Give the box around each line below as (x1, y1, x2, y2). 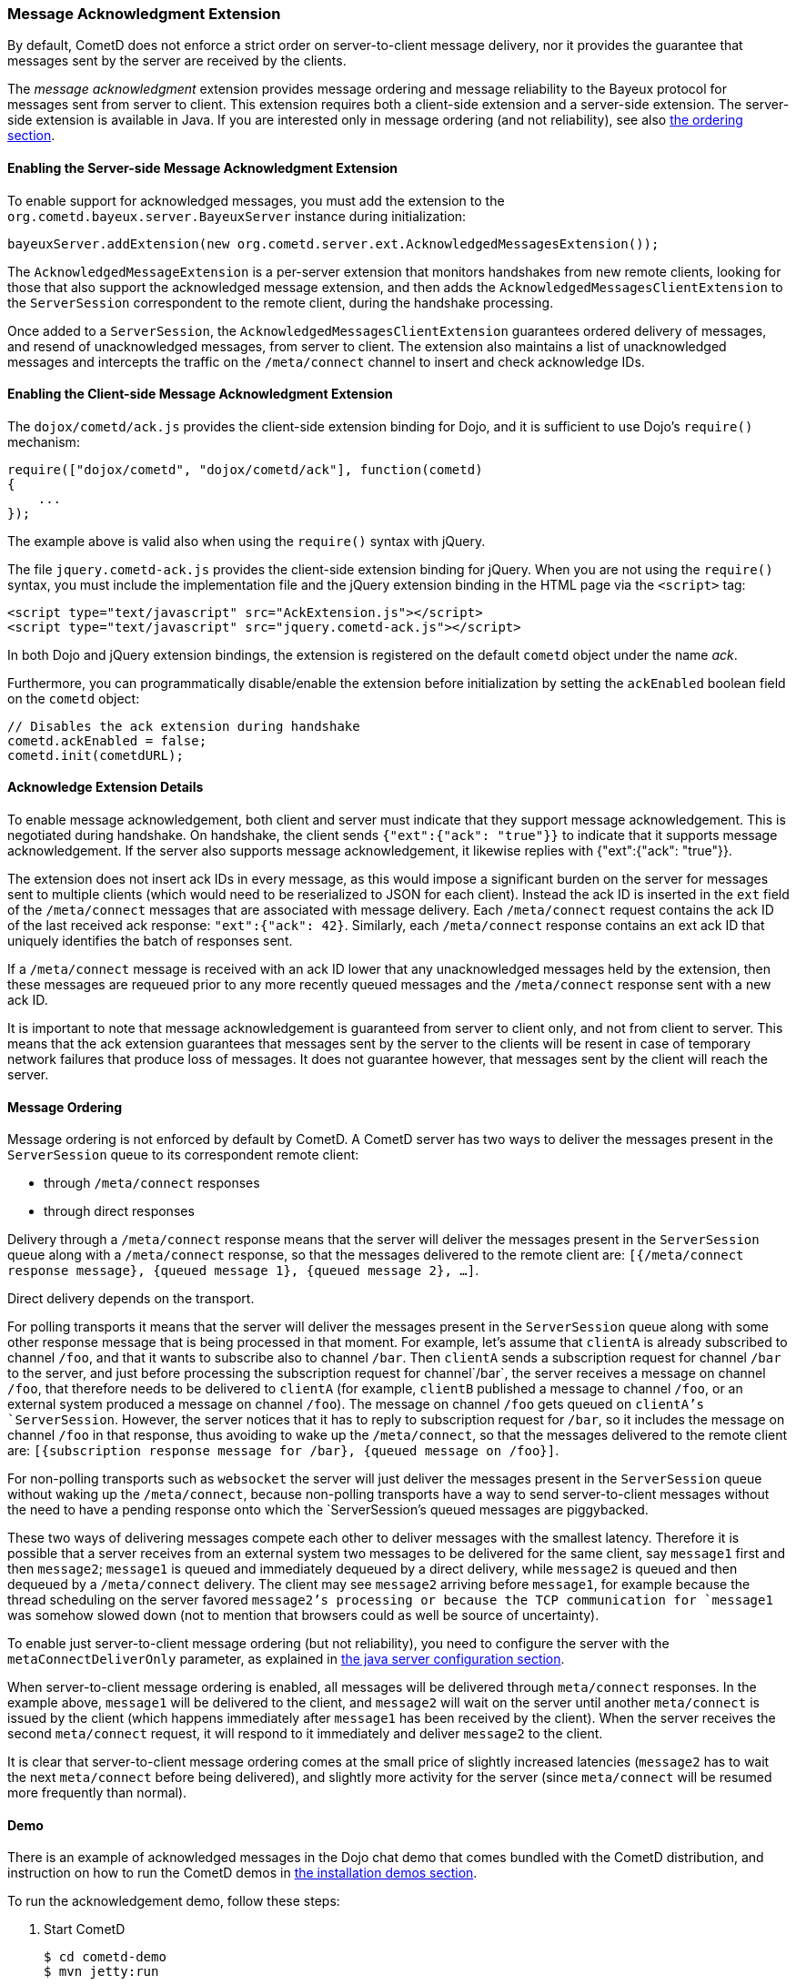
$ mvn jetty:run (44, 1964, 159, 1980)
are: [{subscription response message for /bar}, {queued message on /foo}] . (7, 1443, 559, 1459)
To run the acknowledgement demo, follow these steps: (7, 1893, 340, 1909)
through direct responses (44, 1203, 195, 1220)
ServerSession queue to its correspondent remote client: (7, 1147, 359, 1163)
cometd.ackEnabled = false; (7, 733, 207, 748)
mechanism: (7, 433, 80, 450)
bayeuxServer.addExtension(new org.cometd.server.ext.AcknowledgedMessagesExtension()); (7, 236, 660, 251)
